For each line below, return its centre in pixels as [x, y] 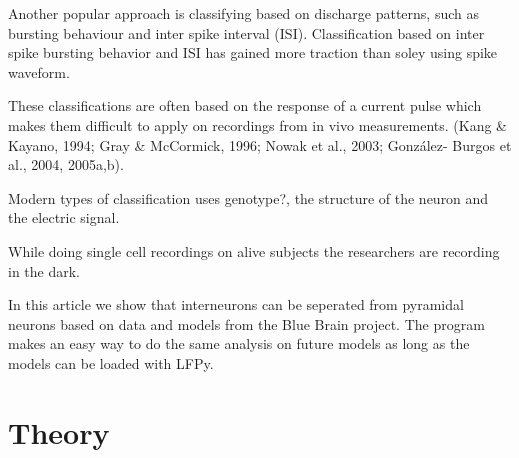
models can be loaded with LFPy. [111, 362]
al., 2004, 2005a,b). [66, 164]
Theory [59, 431]
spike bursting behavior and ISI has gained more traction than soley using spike [253, 52]
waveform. [39, 71]
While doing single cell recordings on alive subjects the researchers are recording [254, 250]
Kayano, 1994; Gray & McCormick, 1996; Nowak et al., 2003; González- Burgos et [260, 144]
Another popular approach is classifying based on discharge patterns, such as [244, 13]
